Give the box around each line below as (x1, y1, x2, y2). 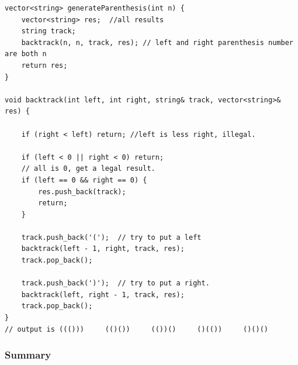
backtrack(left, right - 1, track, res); (21, 290, 185, 299)
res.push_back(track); (38, 187, 126, 196)
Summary (5, 347, 51, 362)
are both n (5, 50, 47, 58)
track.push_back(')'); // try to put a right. (21, 279, 210, 288)
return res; (21, 61, 68, 70)
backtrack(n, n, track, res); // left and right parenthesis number (21, 38, 293, 47)
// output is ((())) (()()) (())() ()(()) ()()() (5, 325, 269, 333)
